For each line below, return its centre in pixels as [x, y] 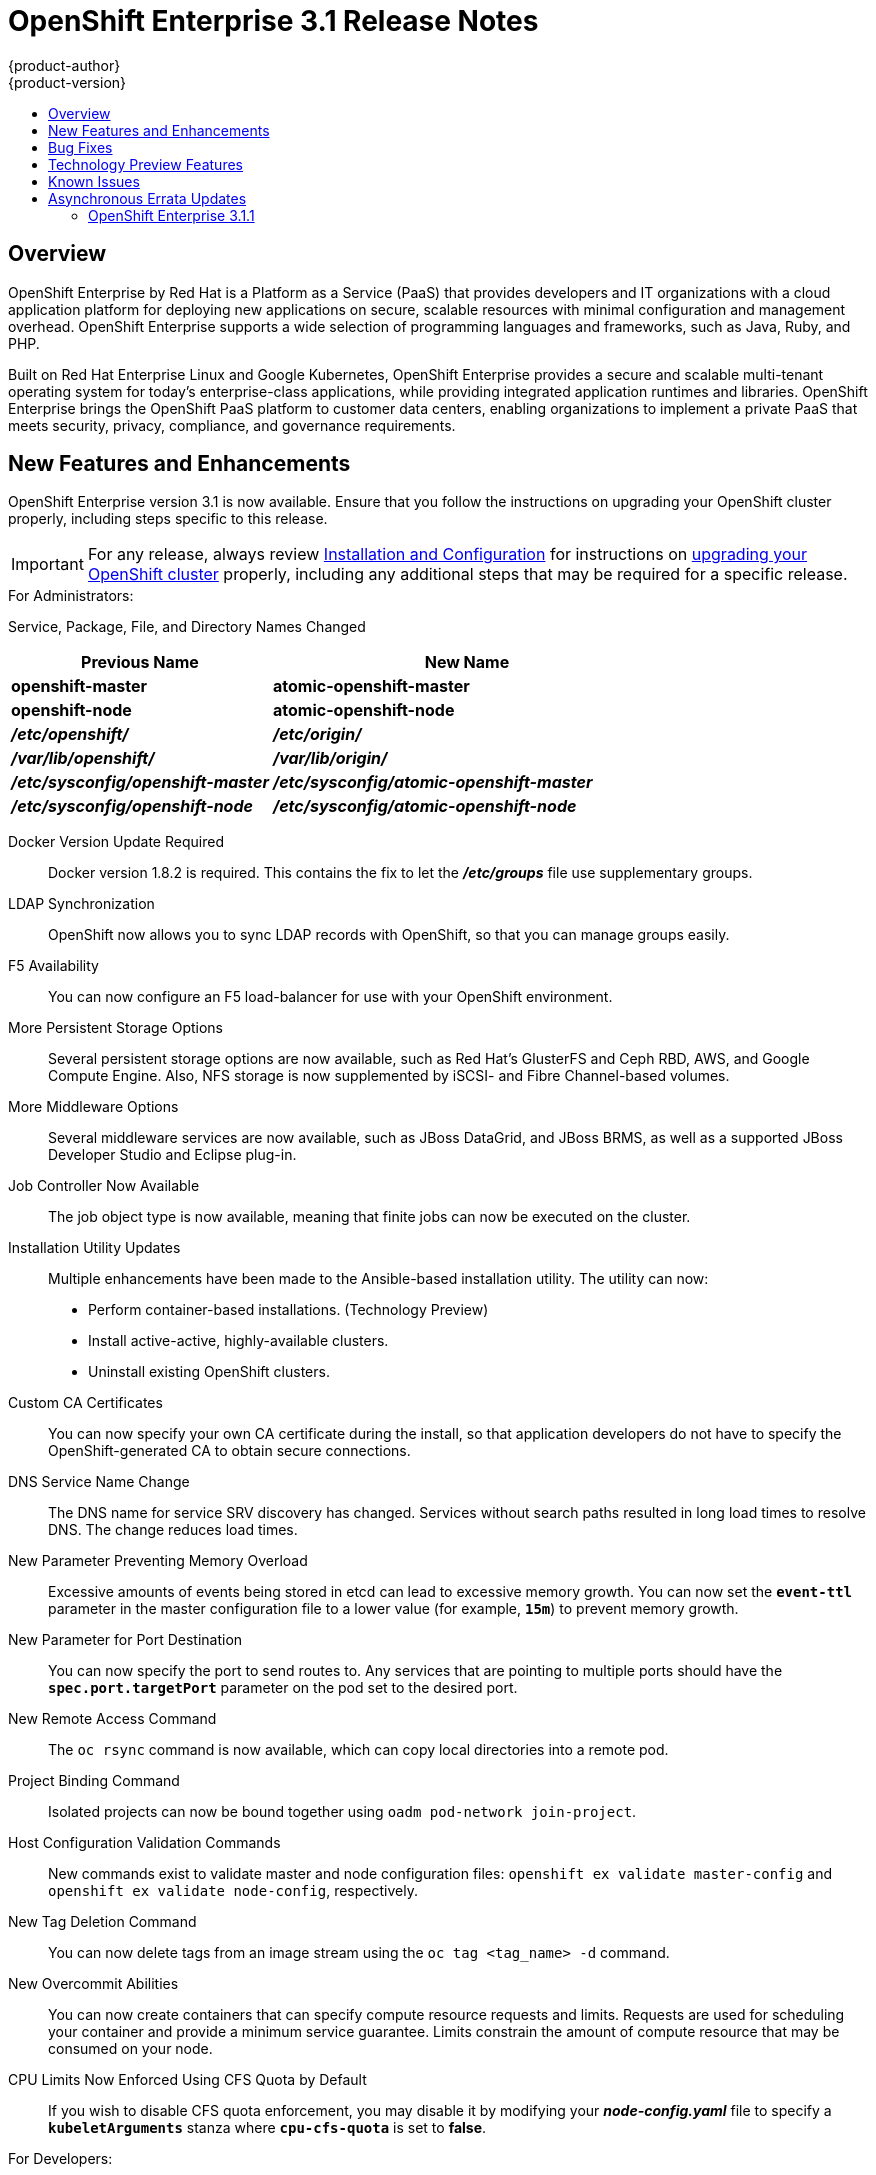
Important [47, 564]
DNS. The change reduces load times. [173, 1530]
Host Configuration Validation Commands [144, 1843]
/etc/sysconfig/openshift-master [140, 782]
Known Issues [94, 181]
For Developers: [60, 2159]
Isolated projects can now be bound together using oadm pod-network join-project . [342, 1812]
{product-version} [67, 82]
